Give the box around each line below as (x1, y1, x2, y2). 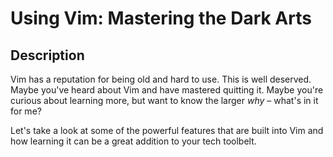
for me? (10, 105, 42, 117)
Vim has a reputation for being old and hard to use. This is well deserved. (10, 73, 312, 85)
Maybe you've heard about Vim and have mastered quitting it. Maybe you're (10, 84, 324, 96)
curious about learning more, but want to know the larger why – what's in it (10, 95, 319, 106)
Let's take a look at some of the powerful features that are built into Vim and (10, 125, 324, 136)
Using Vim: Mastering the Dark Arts (10, 7, 312, 30)
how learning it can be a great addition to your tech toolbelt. (10, 135, 257, 147)
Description (10, 47, 85, 64)
